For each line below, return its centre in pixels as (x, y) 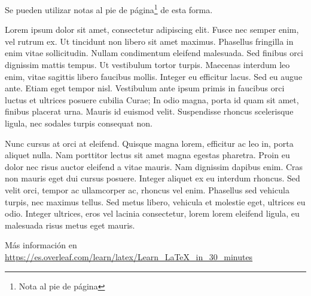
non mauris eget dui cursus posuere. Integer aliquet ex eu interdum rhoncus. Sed (153, 178)
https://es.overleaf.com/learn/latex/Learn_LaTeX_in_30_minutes (129, 256)
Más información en (41, 245)
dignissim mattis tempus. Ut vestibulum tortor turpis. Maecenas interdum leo (147, 65)
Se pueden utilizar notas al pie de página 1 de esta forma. (109, 9)
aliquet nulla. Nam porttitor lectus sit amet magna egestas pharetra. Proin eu (147, 155)
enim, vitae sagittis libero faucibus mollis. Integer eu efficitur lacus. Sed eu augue (154, 76)
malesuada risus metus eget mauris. (70, 225)
